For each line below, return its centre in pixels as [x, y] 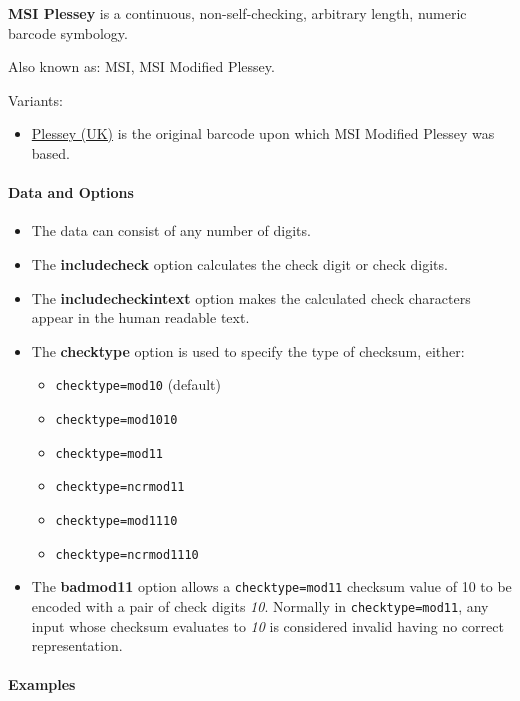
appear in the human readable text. [140, 317]
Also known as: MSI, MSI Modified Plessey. [141, 66]
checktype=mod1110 [116, 520]
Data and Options [71, 192]
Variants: [35, 99]
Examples [42, 684]
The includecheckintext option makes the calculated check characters [251, 297]
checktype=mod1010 [116, 419]
